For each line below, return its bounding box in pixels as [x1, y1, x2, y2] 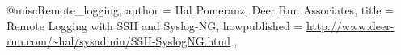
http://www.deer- [306, 17, 395, 33]
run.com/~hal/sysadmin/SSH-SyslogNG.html [6, 33, 230, 49]
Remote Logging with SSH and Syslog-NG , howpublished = [6, 17, 303, 33]
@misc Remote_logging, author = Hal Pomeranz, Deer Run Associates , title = [6, 2, 395, 18]
